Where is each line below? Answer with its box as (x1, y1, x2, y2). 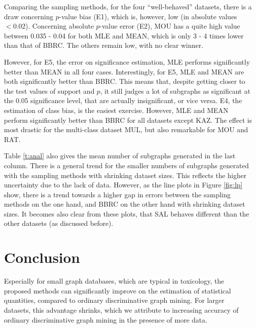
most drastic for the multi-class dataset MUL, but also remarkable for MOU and (4, 124, 248, 135)
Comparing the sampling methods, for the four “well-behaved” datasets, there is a (4, 1, 252, 11)
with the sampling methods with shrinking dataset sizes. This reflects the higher (4, 170, 247, 180)
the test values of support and (4, 85, 95, 96)
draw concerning (4, 11, 54, 21)
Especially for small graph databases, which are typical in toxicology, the (4, 276, 224, 286)
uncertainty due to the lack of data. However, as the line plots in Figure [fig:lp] (4, 180, 243, 190)
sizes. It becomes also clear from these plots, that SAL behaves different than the (4, 208, 249, 219)
